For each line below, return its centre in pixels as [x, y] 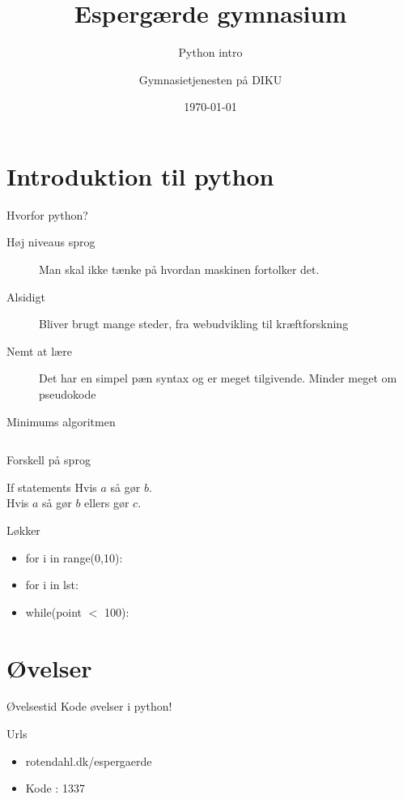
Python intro [210, 52]
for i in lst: [52, 585]
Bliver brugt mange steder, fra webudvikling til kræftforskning [194, 324]
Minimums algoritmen [61, 421]
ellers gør [107, 503]
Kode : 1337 [55, 788]
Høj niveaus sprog [51, 242]
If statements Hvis [52, 487]
